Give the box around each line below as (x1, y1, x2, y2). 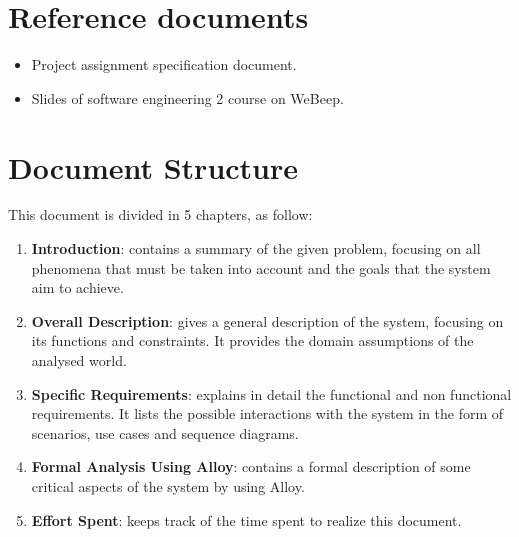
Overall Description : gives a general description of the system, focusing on (31, 310, 504, 331)
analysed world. (31, 350, 127, 370)
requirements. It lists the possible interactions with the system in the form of (31, 403, 504, 424)
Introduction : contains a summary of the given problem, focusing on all (31, 238, 481, 259)
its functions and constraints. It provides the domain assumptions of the (31, 330, 474, 351)
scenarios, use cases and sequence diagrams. (31, 422, 299, 443)
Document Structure (8, 146, 299, 187)
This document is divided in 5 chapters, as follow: (8, 204, 313, 225)
